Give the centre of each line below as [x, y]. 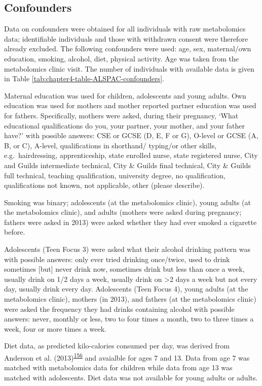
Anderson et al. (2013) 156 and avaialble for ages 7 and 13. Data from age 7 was [127, 357]
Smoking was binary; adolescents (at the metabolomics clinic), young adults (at [127, 202]
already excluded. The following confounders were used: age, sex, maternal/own [128, 49]
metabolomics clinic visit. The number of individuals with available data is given [129, 68]
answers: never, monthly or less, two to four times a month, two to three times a [129, 319]
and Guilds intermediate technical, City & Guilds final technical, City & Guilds [128, 165]
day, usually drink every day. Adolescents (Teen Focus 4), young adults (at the [126, 289]
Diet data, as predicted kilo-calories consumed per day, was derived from [117, 346]
